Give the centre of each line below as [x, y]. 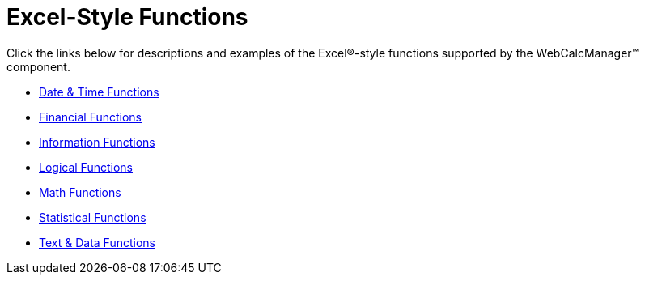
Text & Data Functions [97, 242]
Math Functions [80, 192]
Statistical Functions [93, 217]
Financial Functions [91, 117]
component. [38, 66]
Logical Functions [86, 167]
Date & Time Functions [99, 92]
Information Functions [97, 142]
